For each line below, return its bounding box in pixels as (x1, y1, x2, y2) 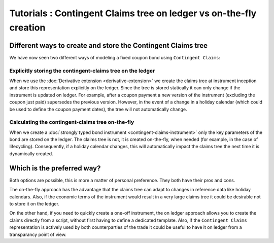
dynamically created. (9, 150, 53, 157)
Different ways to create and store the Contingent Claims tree (9, 41, 208, 50)
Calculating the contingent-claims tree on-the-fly (9, 119, 134, 126)
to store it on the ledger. (9, 200, 59, 206)
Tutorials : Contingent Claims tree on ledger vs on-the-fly (9, 8, 257, 19)
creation (9, 22, 46, 33)
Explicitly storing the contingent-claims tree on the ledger (9, 67, 155, 74)
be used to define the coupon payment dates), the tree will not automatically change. (9, 106, 187, 112)
